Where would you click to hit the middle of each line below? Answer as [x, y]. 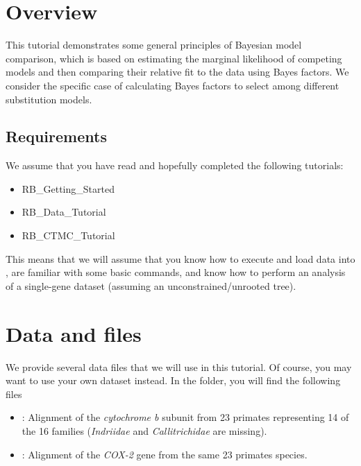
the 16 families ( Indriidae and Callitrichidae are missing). [144, 430]
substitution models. [49, 99]
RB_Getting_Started [68, 188]
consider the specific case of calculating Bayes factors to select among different [173, 85]
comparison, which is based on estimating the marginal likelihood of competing [174, 58]
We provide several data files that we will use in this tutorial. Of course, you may [179, 366]
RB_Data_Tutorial [64, 212]
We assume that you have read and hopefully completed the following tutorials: [175, 165]
